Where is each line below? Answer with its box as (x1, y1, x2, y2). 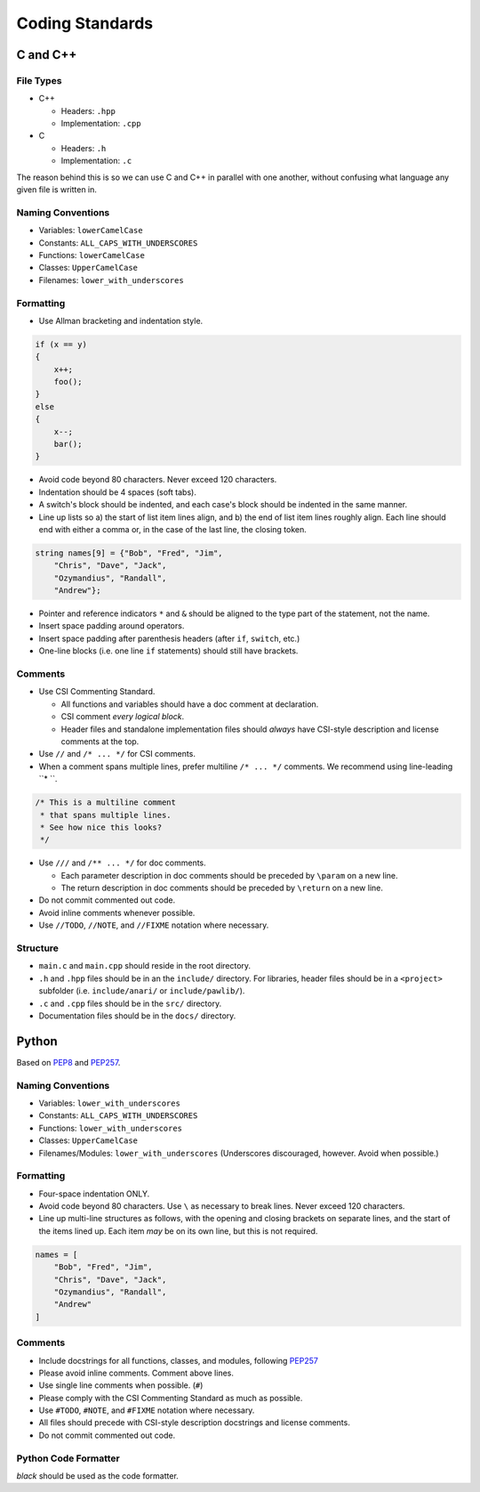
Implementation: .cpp (60, 118, 141, 129)
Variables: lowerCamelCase (38, 225, 143, 236)
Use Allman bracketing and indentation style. (38, 315, 204, 326)
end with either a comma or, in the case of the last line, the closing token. (38, 523, 307, 534)
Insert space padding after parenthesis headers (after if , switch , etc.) (38, 633, 300, 644)
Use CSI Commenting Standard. (38, 686, 156, 697)
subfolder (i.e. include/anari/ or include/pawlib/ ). (38, 985, 245, 996)
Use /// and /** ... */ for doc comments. (38, 857, 206, 868)
